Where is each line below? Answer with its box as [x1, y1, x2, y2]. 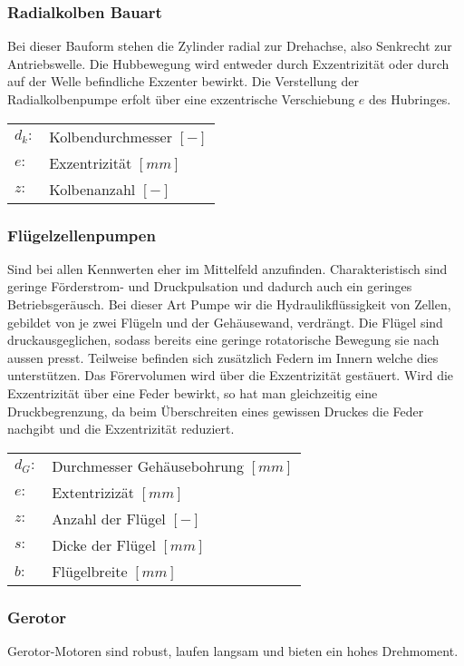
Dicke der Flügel [52, 534, 156, 555]
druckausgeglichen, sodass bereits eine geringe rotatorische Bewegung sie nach [7, 330, 440, 349]
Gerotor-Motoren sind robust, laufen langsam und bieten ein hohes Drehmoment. [7, 641, 459, 660]
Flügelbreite [52, 560, 128, 582]
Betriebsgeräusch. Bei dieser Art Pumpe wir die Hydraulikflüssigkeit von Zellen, [7, 295, 451, 313]
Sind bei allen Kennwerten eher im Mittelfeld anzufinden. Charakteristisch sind [7, 259, 448, 278]
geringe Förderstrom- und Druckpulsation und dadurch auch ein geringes [7, 277, 412, 296]
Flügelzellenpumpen [7, 223, 156, 246]
